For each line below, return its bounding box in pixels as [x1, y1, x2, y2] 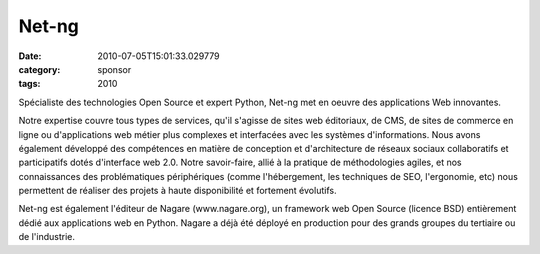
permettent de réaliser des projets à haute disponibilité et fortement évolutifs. [18, 185, 337, 197]
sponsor [97, 63, 132, 75]
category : [18, 63, 61, 75]
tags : [18, 78, 41, 90]
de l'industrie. [18, 231, 75, 243]
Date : [18, 50, 42, 62]
